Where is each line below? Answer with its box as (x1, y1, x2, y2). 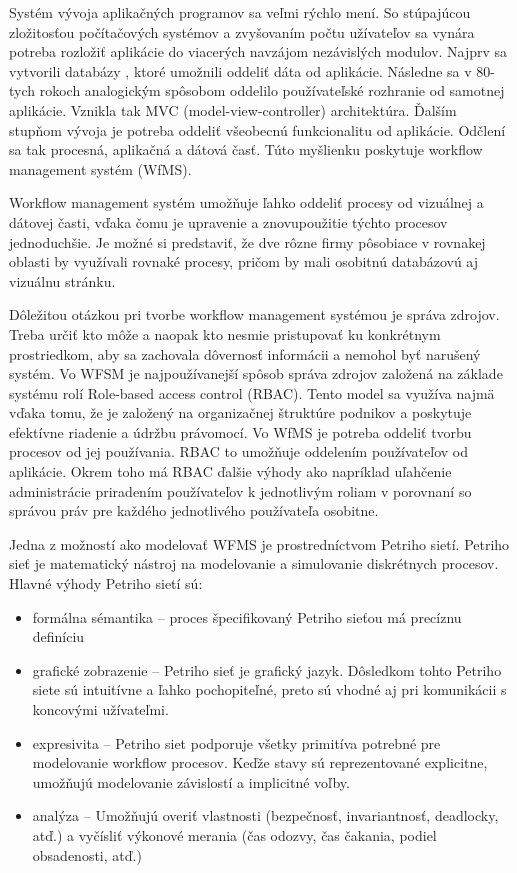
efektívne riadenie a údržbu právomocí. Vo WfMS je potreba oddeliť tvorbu (9, 421, 472, 442)
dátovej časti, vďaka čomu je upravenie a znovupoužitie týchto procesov (9, 211, 448, 232)
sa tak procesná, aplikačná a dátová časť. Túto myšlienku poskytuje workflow (9, 139, 483, 160)
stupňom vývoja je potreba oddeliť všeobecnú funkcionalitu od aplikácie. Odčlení (9, 119, 506, 140)
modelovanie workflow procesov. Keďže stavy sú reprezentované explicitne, (32, 752, 488, 773)
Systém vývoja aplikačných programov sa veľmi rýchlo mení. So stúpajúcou (9, 2, 471, 22)
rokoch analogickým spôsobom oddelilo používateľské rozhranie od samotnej (39, 80, 505, 101)
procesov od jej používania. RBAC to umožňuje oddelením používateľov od (9, 441, 469, 462)
